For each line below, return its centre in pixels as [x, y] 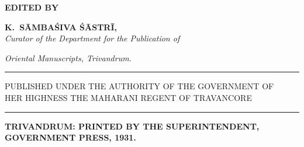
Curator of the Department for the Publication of [92, 38]
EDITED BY [32, 7]
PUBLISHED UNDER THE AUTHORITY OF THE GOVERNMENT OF [139, 86]
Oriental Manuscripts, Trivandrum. [68, 57]
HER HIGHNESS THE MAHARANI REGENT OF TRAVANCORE [128, 97]
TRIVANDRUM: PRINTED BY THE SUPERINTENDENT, [132, 126]
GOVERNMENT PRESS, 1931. [70, 137]
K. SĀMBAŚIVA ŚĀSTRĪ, [61, 27]
